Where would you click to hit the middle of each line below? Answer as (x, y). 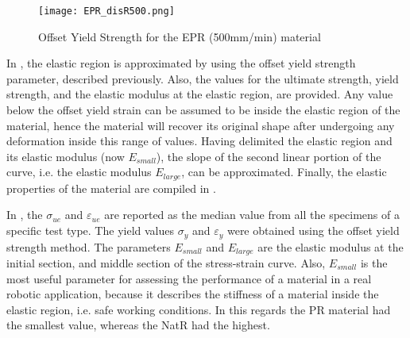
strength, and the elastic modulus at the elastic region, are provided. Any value (200, 94)
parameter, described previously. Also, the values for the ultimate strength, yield (203, 78)
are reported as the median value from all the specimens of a (252, 215)
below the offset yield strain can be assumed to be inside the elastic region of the (203, 110)
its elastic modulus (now (66, 156)
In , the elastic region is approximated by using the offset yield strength (181, 63)
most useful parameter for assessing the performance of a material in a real (189, 278)
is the (374, 262)
